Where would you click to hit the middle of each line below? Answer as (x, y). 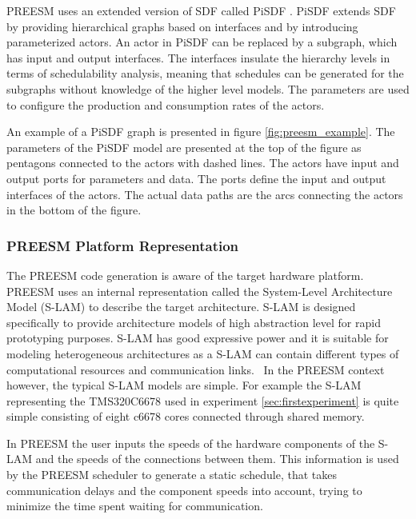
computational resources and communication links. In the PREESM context (196, 369)
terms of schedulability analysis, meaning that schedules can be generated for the (205, 73)
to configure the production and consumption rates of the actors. (166, 104)
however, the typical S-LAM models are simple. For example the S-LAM (184, 385)
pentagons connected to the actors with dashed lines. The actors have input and (203, 163)
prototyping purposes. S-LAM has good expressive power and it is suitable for (198, 338)
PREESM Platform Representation (123, 245)
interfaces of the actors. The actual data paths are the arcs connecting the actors (205, 194)
